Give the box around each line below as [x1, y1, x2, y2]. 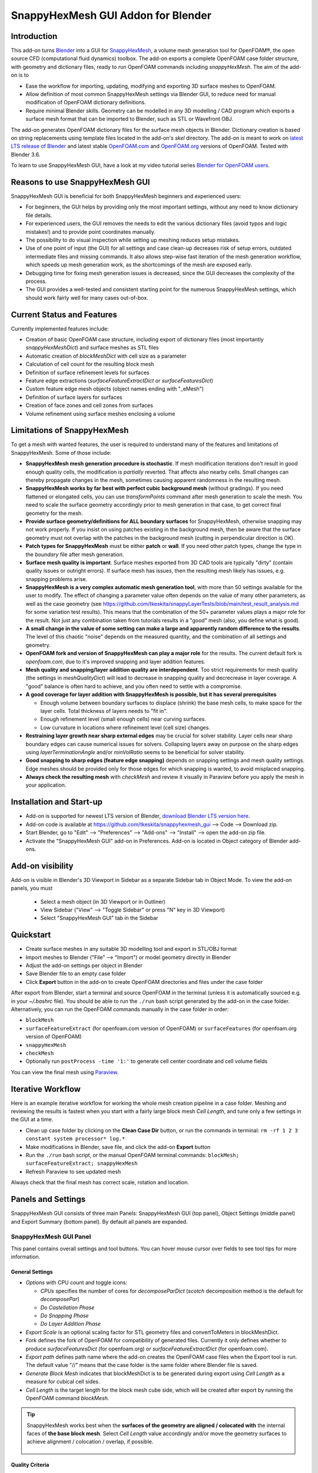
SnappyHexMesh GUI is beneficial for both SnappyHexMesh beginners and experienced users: [11, 193, 241, 200]
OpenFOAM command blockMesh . [25, 1394, 110, 1402]
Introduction [11, 31, 58, 41]
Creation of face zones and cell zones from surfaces [25, 402, 153, 409]
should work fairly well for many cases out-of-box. [25, 294, 148, 301]
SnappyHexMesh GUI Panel [11, 1233, 91, 1241]
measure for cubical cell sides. [25, 1378, 100, 1385]
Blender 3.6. [11, 151, 41, 158]
